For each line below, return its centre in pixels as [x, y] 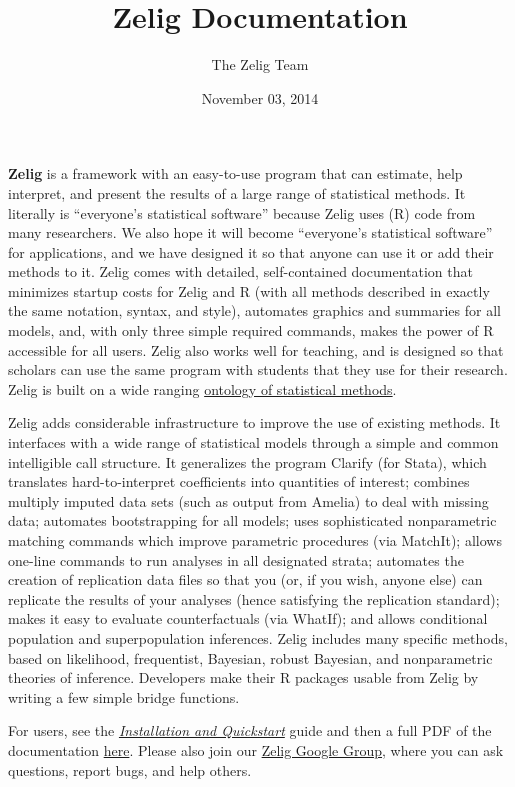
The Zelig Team [260, 64]
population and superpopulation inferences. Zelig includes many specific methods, [258, 637]
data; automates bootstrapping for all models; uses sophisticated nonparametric [252, 520]
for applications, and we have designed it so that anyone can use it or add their [251, 251]
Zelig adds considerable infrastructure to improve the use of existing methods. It [254, 422]
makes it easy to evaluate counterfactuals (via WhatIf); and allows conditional [248, 618]
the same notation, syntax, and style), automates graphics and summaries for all [254, 310]
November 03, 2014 [260, 97]
